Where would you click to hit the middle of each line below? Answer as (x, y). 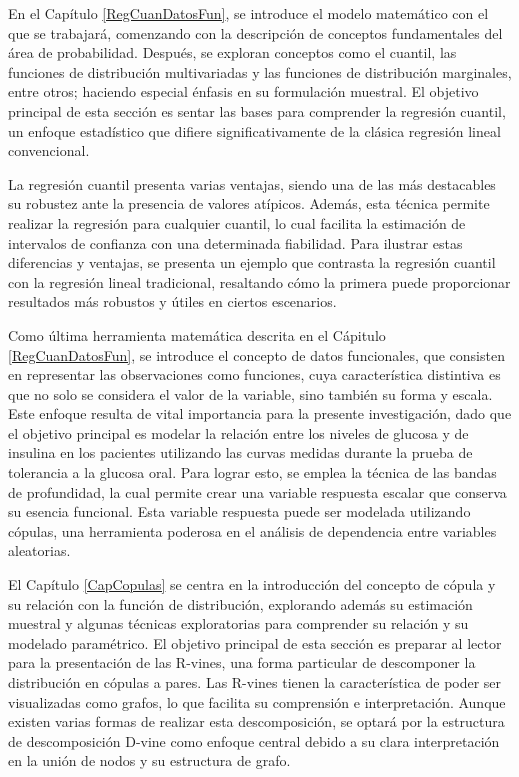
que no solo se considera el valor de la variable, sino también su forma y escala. (250, 393)
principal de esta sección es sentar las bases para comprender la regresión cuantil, (257, 110)
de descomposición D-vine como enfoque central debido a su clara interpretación (254, 740)
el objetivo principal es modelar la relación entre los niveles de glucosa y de (238, 432)
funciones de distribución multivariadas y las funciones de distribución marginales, (260, 71)
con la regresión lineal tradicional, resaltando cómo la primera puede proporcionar (259, 281)
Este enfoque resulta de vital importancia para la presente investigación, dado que (260, 413)
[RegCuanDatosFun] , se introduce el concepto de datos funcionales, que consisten (256, 354)
